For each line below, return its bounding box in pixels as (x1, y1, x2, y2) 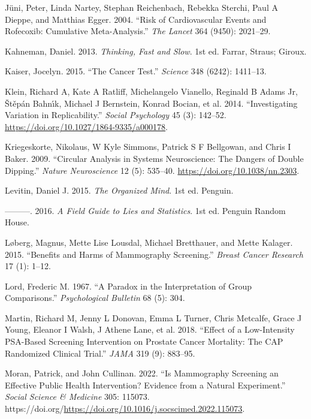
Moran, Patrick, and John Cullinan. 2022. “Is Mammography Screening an (5, 367, 279, 379)
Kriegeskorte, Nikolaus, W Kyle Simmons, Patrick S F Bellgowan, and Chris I (5, 140, 291, 153)
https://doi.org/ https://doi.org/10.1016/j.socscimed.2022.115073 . (5, 402, 245, 415)
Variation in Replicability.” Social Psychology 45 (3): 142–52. (5, 108, 227, 121)
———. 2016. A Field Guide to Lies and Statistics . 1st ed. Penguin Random (5, 204, 286, 216)
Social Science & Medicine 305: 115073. (5, 390, 150, 403)
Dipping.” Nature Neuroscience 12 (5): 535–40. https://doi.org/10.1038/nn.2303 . (5, 164, 300, 176)
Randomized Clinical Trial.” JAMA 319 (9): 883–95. (5, 346, 195, 359)
